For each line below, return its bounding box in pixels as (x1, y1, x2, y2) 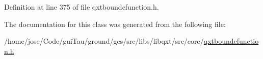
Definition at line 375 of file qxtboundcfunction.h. (4, 2, 159, 12)
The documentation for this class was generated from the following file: (4, 18, 226, 29)
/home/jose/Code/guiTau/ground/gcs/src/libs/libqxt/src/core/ (4, 36, 204, 46)
